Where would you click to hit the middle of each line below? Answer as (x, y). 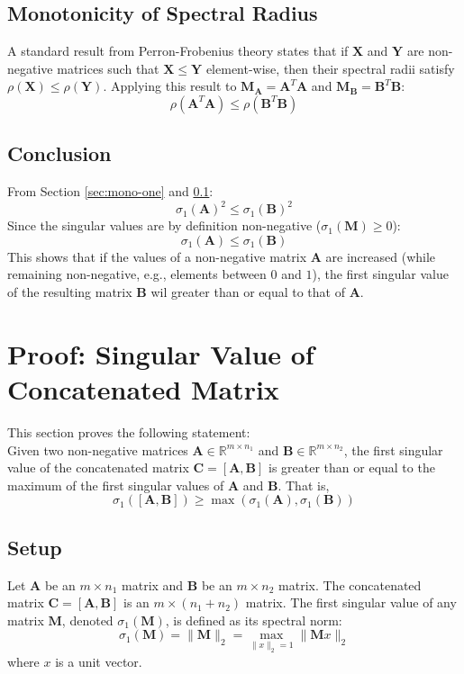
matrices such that (108, 68)
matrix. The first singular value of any (351, 602)
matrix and (153, 584)
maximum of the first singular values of (116, 485)
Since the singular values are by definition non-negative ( (164, 225)
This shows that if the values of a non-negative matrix (157, 256)
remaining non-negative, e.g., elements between (137, 274)
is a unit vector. (99, 661)
